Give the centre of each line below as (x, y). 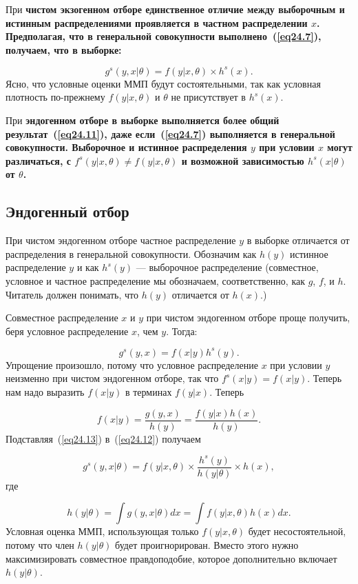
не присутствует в (208, 97)
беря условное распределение (67, 331)
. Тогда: (182, 331)
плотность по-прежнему (55, 97)
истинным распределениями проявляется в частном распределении (157, 22)
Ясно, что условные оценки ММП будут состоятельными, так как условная (163, 83)
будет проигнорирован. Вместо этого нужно (207, 545)
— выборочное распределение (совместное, (227, 267)
